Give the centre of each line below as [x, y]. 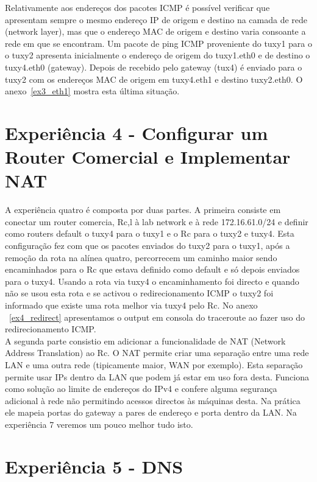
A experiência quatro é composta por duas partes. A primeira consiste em [143, 210]
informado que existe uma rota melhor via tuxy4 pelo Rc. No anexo [131, 305]
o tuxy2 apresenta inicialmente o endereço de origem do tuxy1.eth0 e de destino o [158, 55]
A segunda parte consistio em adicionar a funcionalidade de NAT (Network [145, 341]
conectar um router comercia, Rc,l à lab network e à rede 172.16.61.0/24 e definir [157, 221]
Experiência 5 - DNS [94, 466]
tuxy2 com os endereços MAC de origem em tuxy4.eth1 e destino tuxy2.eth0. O [154, 79]
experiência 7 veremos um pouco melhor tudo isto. [99, 424]
